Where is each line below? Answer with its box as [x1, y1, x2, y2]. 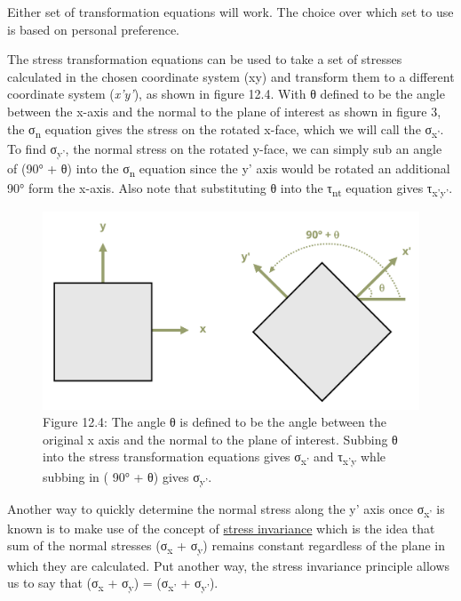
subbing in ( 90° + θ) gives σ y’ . [43, 467, 212, 488]
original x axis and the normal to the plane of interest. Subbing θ [43, 429, 398, 448]
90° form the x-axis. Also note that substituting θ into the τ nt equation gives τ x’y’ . [7, 178, 453, 199]
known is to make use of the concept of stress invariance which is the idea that [7, 518, 435, 537]
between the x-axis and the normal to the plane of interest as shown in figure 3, [7, 101, 441, 120]
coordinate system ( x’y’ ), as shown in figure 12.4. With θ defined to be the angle [7, 84, 445, 103]
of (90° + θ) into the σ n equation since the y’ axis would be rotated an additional [7, 158, 450, 180]
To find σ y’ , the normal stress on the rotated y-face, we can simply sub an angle [7, 139, 442, 160]
